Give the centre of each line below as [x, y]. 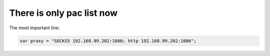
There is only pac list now [63, 13]
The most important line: [34, 28]
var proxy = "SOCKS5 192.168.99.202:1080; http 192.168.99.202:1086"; [108, 41]
